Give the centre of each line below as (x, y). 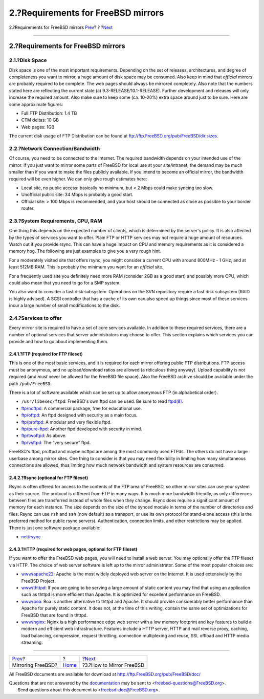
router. (28, 208)
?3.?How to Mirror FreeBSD (113, 665)
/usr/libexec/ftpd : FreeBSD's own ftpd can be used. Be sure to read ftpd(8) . (102, 401)
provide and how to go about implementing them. (59, 342)
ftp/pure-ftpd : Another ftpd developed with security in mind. (82, 429)
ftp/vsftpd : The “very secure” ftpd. (56, 442)
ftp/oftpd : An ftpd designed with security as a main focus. (79, 415)
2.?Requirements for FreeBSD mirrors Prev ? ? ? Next (61, 27)
